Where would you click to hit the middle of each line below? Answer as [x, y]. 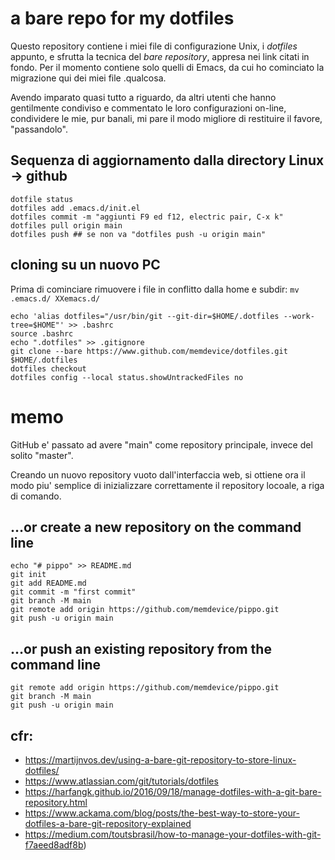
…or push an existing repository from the [141, 648]
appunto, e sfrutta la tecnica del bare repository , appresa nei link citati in [160, 56]
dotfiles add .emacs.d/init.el [75, 208]
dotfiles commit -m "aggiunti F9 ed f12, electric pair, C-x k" [147, 217]
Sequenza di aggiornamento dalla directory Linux [167, 160]
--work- [299, 316]
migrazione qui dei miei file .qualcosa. [88, 78]
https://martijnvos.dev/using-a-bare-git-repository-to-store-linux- [160, 759]
